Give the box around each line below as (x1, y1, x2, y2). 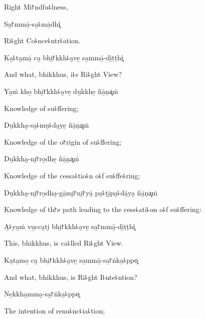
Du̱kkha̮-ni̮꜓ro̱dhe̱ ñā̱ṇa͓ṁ (4, 153, 79, 164)
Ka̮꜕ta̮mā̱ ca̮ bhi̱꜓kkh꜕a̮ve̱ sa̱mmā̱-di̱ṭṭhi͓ (4, 52, 123, 62)
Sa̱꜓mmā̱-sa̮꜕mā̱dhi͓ (4, 18, 61, 29)
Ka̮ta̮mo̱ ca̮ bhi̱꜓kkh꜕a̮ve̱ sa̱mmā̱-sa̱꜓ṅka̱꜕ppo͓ (4, 254, 138, 265)
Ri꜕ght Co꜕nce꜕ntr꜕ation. (4, 35, 81, 46)
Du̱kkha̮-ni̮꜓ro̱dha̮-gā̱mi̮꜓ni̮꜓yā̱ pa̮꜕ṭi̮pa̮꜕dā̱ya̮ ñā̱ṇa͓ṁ (4, 187, 158, 197)
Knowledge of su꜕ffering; (4, 102, 79, 113)
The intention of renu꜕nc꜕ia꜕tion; (4, 305, 105, 315)
